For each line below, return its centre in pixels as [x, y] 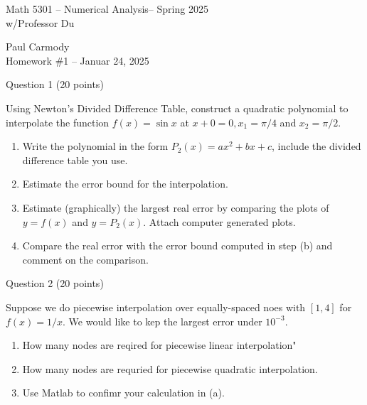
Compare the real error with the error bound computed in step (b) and [177, 245]
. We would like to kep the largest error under [163, 321]
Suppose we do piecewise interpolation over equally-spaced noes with [156, 307]
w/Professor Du [40, 22]
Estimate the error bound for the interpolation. [125, 184]
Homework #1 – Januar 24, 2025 [78, 60]
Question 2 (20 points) [55, 283]
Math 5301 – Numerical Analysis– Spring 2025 [107, 9]
